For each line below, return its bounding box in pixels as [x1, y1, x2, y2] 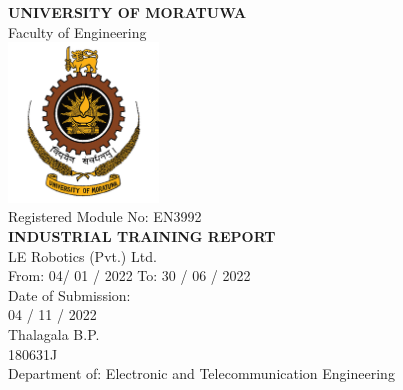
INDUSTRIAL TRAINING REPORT [8, 225, 276, 246]
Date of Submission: [8, 284, 131, 305]
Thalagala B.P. [8, 323, 100, 344]
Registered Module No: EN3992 [8, 206, 202, 227]
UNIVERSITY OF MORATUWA [8, 2, 247, 22]
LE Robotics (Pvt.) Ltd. [8, 245, 157, 266]
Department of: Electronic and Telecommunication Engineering [8, 363, 395, 384]
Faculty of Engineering [8, 21, 147, 42]
